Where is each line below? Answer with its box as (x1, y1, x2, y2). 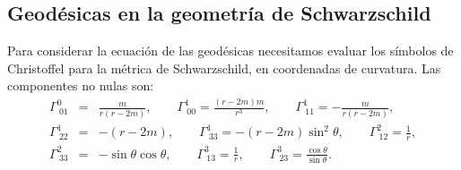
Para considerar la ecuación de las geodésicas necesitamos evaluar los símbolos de (7, 41, 454, 60)
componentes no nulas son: (7, 76, 154, 95)
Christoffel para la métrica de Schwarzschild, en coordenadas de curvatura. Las (7, 58, 441, 77)
